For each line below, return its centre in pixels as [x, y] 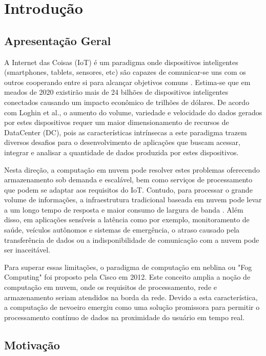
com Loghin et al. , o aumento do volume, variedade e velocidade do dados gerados [133, 112]
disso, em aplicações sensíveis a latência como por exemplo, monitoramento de [127, 219]
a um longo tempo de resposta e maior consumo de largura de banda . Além [124, 209]
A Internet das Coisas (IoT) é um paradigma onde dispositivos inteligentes [121, 62]
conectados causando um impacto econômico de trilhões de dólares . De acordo [127, 102]
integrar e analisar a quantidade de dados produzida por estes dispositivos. [121, 152]
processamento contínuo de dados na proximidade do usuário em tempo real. [125, 317]
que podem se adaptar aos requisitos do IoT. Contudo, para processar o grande [128, 189]
